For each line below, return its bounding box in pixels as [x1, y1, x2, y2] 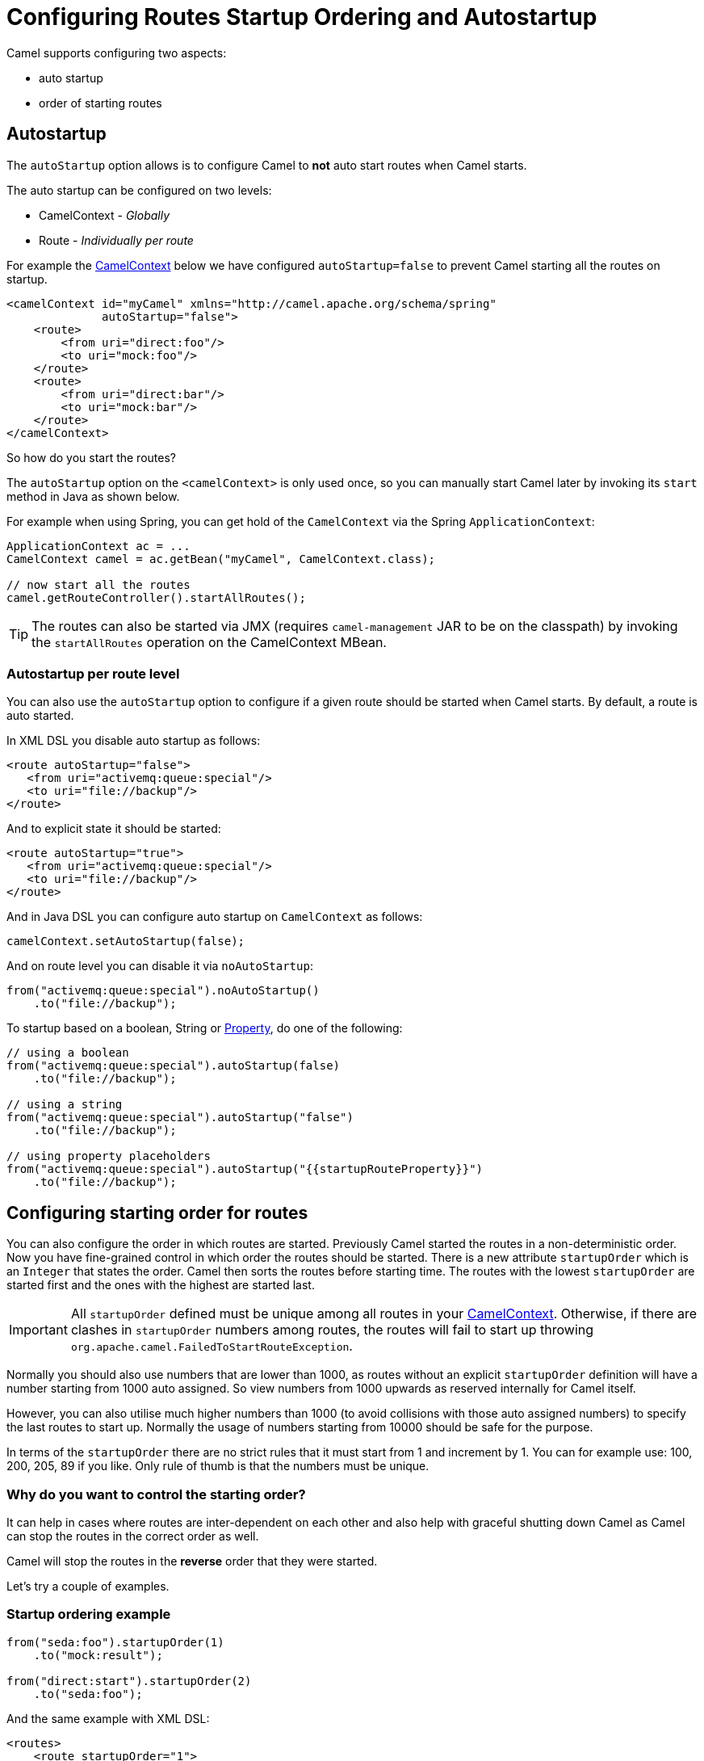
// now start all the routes [6, 578, 191, 591]
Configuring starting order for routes [6, 1202, 308, 1223]
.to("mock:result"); [33, 1648, 163, 1662]
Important [9, 1322, 68, 1339]
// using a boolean [6, 1046, 129, 1060]
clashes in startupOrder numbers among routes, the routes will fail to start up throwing [70, 1322, 594, 1339]
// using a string [6, 1098, 123, 1112]
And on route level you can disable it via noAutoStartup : [6, 959, 313, 973]
